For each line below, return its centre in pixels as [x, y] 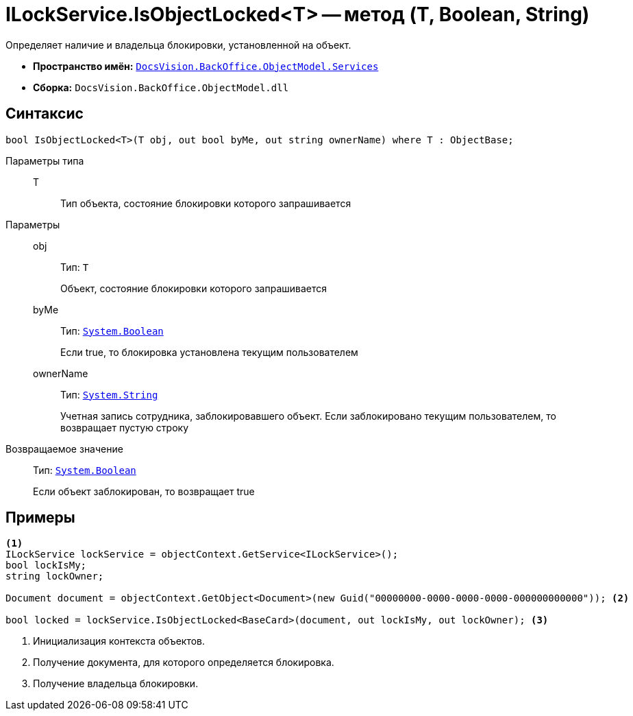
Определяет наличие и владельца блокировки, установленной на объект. [178, 45]
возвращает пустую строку [125, 427]
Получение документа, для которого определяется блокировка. [184, 663]
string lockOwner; [55, 576]
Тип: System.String [109, 394]
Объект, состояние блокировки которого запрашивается [194, 288]
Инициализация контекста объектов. [119, 641]
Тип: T [75, 267]
